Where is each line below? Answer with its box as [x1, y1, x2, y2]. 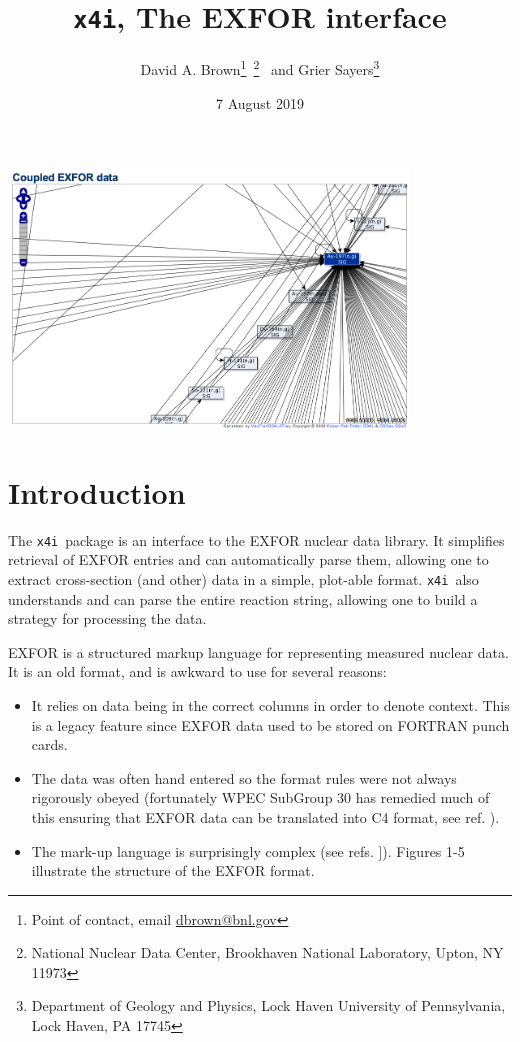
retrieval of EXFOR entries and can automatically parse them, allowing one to [8, 549, 489, 570]
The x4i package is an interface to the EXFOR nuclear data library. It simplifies [8, 529, 505, 550]
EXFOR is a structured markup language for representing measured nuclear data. [8, 641, 509, 662]
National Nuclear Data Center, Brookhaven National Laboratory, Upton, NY [31, 942, 504, 963]
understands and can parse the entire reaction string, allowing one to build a [8, 588, 478, 609]
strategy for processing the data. [8, 608, 207, 629]
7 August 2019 [216, 92, 304, 113]
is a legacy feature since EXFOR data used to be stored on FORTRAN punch [31, 714, 510, 735]
